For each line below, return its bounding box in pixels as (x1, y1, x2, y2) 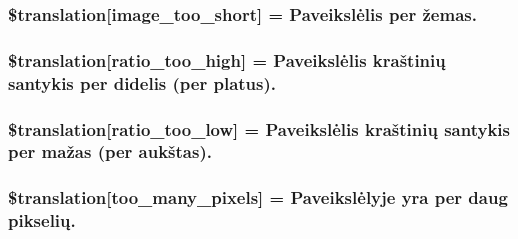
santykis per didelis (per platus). (8, 70, 277, 95)
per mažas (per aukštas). (8, 139, 212, 164)
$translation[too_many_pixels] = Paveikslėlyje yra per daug (8, 185, 508, 210)
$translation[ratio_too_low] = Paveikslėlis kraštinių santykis (8, 116, 510, 141)
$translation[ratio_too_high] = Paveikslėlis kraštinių (8, 47, 446, 72)
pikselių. (8, 208, 76, 233)
